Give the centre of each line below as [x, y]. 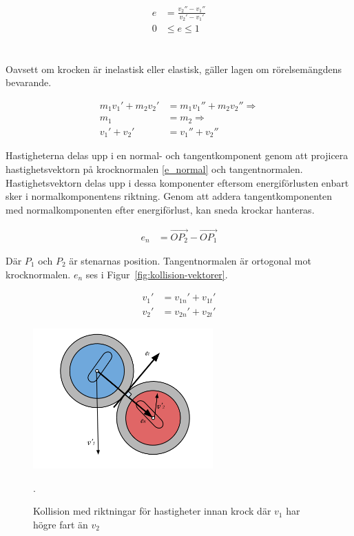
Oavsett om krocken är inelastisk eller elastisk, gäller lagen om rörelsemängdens [174, 69]
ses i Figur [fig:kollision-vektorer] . [157, 274]
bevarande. [29, 82]
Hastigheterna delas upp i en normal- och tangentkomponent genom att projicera [177, 155]
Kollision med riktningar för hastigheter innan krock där [152, 511]
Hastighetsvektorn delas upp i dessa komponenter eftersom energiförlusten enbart [177, 182]
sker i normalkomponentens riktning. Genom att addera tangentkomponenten [169, 196]
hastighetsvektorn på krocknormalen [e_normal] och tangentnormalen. [154, 168]
